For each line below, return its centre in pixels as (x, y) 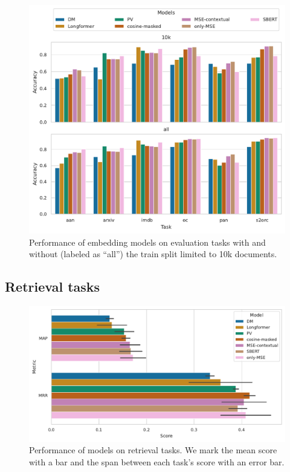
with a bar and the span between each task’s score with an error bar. (157, 461)
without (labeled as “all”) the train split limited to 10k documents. (153, 254)
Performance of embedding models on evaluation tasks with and (147, 242)
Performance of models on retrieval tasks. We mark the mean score (153, 450)
